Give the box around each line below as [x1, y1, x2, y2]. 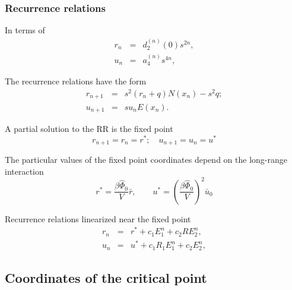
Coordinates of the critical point [5, 268, 207, 286]
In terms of [5, 24, 45, 36]
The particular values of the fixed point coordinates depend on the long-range [5, 153, 287, 166]
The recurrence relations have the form [5, 75, 147, 87]
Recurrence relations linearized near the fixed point [5, 212, 191, 225]
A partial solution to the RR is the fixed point [5, 122, 173, 134]
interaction [5, 165, 44, 177]
